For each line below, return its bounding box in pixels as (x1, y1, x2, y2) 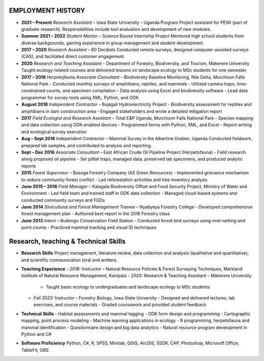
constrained (21, 88, 46, 94)
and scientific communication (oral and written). (21, 257, 118, 263)
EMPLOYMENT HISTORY (9, 6, 86, 15)
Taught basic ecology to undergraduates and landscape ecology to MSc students (45, 284, 210, 290)
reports (21, 163, 36, 169)
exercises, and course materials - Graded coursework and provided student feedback (33, 302, 206, 308)
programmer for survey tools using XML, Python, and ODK (21, 94, 139, 100)
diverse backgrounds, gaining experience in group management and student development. (21, 40, 204, 46)
